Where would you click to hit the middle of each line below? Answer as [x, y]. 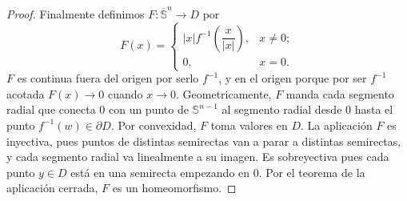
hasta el [374, 109]
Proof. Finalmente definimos [76, 14]
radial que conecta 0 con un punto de [98, 109]
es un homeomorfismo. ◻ [174, 188]
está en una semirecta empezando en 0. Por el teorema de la [218, 172]
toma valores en [249, 125]
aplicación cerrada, [52, 188]
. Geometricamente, [224, 93]
